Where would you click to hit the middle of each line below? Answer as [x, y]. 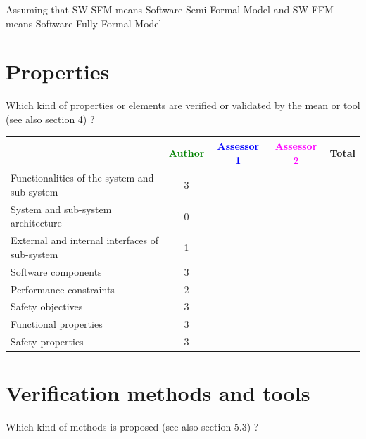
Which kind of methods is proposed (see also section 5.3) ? [132, 427]
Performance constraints [63, 289]
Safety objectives [47, 306]
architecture [36, 223]
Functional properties [57, 324]
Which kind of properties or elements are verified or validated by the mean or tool [183, 105]
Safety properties [47, 342]
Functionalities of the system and [82, 178]
